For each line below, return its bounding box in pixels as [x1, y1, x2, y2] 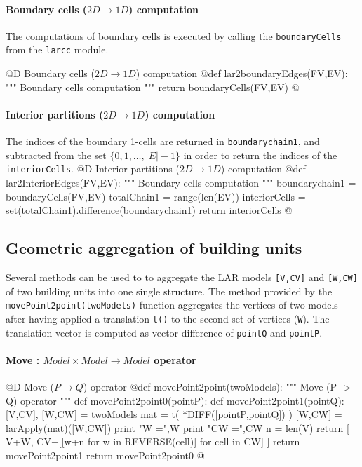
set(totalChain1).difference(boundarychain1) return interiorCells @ [6, 203, 293, 217]
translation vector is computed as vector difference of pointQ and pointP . [6, 325, 323, 339]
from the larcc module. [6, 42, 109, 57]
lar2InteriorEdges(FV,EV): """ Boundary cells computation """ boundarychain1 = [6, 175, 356, 189]
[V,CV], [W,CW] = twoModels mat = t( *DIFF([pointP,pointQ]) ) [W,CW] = [6, 407, 342, 421]
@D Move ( [6, 379, 55, 393]
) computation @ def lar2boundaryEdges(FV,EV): [135, 66, 348, 81]
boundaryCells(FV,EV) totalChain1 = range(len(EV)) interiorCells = [6, 189, 306, 203]
